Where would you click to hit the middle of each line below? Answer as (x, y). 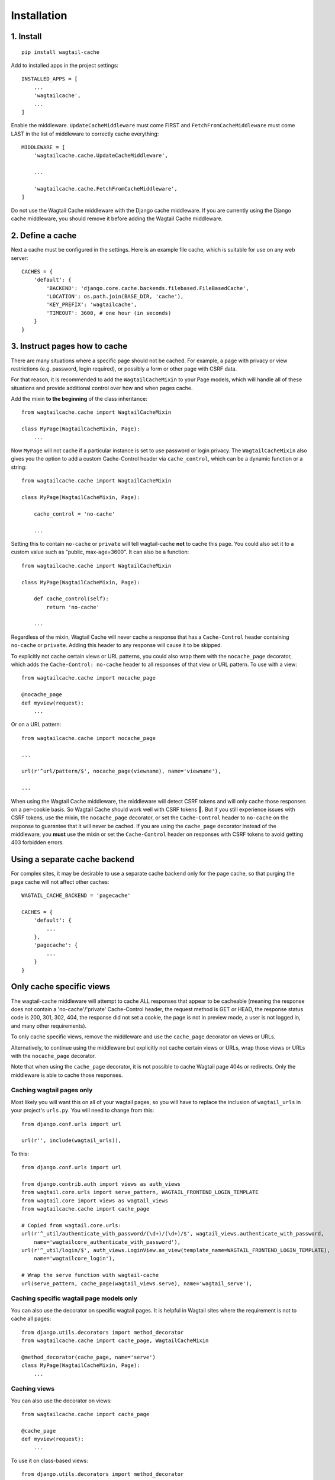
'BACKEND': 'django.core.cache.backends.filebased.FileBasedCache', (148, 288)
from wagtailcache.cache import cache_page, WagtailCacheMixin (115, 1340)
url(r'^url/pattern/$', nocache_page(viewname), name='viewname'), (121, 771)
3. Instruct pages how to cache (69, 346)
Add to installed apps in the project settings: (65, 65)
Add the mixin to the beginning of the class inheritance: (79, 399)
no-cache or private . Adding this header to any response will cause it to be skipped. (116, 645)
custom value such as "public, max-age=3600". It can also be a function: (100, 552)
